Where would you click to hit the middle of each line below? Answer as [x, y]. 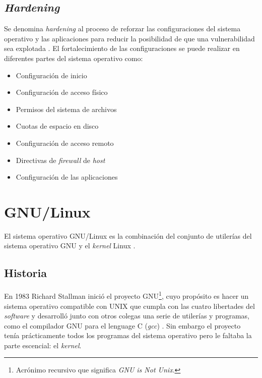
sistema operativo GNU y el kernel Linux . [70, 246]
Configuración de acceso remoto [65, 143]
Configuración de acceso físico [62, 92]
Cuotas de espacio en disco [57, 126]
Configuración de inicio [51, 75]
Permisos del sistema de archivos [66, 109]
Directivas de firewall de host [60, 160]
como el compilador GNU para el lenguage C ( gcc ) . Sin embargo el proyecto [122, 325]
